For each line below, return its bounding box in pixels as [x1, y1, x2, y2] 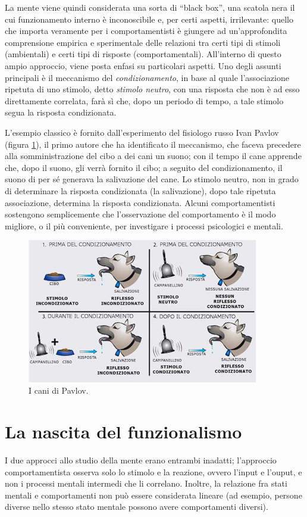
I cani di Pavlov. [29, 384, 89, 397]
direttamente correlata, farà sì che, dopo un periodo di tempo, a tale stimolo [5, 94, 284, 107]
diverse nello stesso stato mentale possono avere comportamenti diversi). [5, 500, 268, 513]
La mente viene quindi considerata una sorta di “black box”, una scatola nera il [5, 1, 295, 13]
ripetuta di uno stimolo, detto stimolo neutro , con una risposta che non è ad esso [5, 83, 300, 95]
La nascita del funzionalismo [5, 419, 242, 443]
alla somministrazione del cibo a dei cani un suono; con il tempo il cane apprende [5, 150, 302, 162]
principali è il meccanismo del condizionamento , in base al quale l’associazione [5, 71, 289, 83]
